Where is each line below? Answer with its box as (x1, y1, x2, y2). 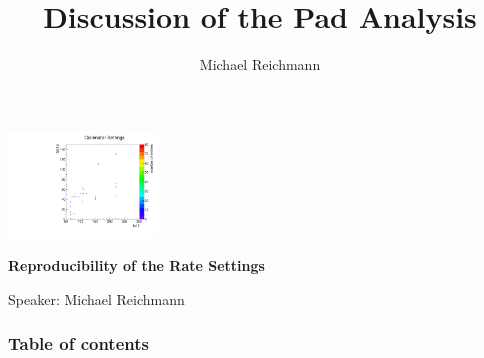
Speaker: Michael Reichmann (8, 288, 185, 309)
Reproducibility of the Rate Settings (8, 255, 265, 276)
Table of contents (8, 331, 149, 356)
